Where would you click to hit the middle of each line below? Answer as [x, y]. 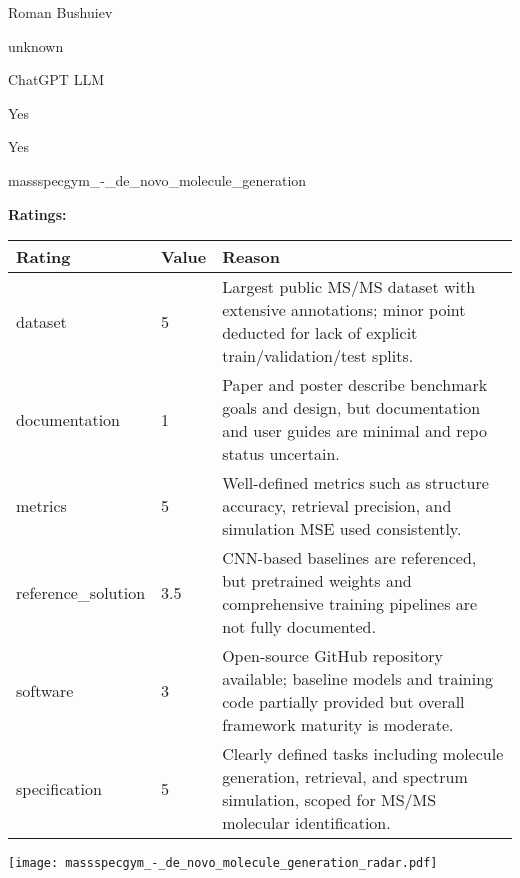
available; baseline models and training [358, 679]
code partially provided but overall [343, 702]
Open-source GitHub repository [333, 656]
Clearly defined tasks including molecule [363, 754]
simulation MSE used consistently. [342, 529]
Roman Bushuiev [60, 12]
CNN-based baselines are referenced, [349, 558]
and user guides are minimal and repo [354, 431]
